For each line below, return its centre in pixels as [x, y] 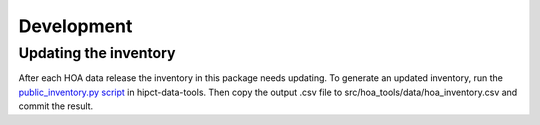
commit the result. [56, 106]
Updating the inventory [97, 53]
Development [75, 26]
